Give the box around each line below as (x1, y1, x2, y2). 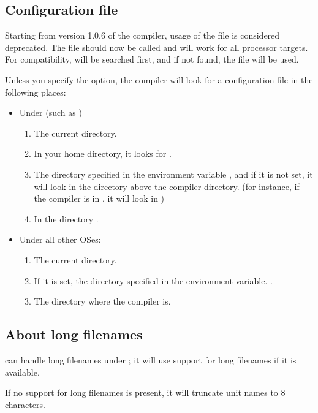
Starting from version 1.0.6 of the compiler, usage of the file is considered (5, 29, 280, 42)
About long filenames (5, 325, 143, 344)
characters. (5, 398, 45, 411)
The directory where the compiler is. (34, 295, 171, 308)
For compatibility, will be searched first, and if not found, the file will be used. (5, 53, 299, 66)
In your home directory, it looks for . (34, 147, 172, 160)
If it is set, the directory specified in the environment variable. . (34, 274, 273, 287)
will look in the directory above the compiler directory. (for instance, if (34, 180, 300, 192)
